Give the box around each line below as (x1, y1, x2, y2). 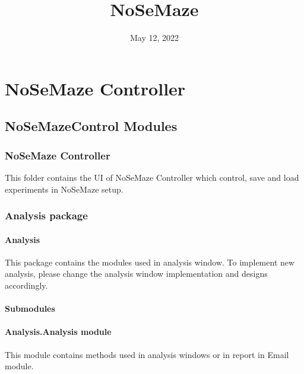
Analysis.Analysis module (5, 325, 112, 338)
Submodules (5, 302, 55, 315)
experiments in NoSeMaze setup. (5, 183, 123, 195)
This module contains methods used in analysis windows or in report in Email (5, 348, 289, 360)
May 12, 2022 (129, 31, 179, 44)
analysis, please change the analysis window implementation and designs (5, 267, 268, 280)
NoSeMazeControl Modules (5, 117, 178, 135)
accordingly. (5, 279, 48, 291)
